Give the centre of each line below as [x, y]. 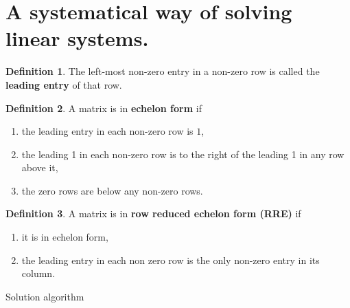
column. [38, 273]
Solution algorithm [45, 296]
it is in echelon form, [65, 237]
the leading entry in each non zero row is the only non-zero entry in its [171, 260]
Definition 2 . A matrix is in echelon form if [104, 108]
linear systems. [77, 38]
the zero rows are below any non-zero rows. [112, 190]
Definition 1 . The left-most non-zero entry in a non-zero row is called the [163, 71]
